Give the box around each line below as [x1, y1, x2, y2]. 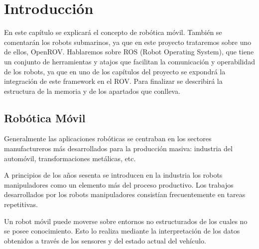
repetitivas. [4, 199, 38, 210]
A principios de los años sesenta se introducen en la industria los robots [4, 170, 223, 180]
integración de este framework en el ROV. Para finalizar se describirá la [4, 76, 223, 86]
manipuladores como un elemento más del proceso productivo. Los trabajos [4, 179, 234, 190]
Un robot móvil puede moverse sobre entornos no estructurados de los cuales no [4, 216, 248, 226]
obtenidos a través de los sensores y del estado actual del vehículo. [4, 235, 206, 246]
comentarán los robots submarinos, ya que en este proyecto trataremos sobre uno [4, 36, 252, 47]
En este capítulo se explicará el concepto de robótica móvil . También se [4, 27, 222, 37]
